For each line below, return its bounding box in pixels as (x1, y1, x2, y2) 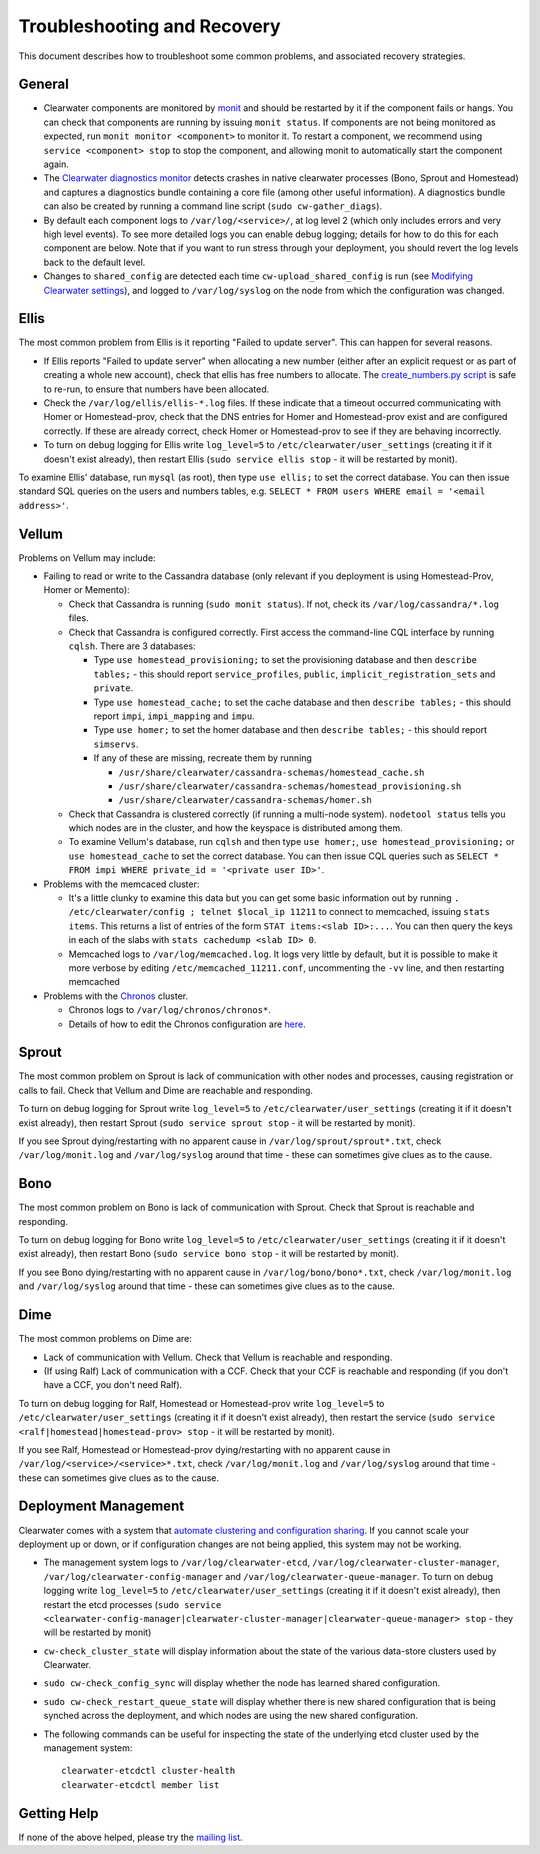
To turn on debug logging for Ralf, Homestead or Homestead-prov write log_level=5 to (18, 1397, 385, 1409)
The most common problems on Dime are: (18, 1333, 192, 1345)
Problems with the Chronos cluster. (43, 990, 189, 1002)
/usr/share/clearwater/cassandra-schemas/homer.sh (118, 795, 372, 806)
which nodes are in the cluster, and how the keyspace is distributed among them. (68, 822, 404, 834)
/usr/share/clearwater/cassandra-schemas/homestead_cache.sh (118, 766, 425, 778)
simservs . (93, 738, 139, 750)
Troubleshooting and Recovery (18, 15, 281, 37)
